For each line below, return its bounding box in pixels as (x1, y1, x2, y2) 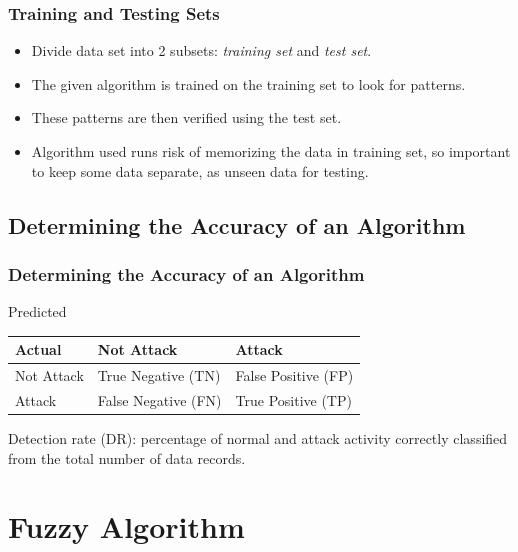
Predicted (8, 301, 67, 322)
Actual (15, 339, 62, 360)
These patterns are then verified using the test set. (31, 107, 342, 128)
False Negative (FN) (97, 389, 222, 410)
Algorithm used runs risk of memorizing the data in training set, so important (31, 141, 511, 161)
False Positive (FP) (235, 365, 354, 386)
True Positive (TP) (235, 389, 352, 410)
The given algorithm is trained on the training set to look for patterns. (31, 73, 466, 94)
